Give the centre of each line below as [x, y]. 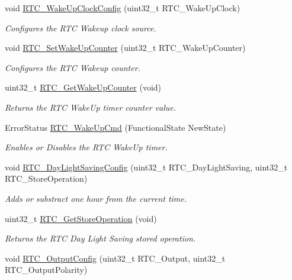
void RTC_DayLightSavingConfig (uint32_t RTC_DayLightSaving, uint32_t [146, 167]
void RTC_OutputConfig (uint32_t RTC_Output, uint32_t [115, 258]
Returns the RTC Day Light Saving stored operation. [100, 238]
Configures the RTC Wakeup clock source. [81, 28]
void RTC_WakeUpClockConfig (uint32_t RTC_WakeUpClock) [123, 8]
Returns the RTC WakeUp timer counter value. [91, 107]
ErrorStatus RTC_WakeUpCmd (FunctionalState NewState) [115, 127]
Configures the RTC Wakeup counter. [73, 67]
